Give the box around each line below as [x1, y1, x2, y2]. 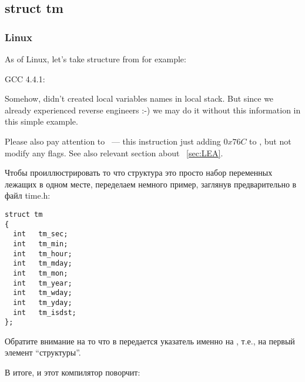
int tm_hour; [13, 249, 72, 258]
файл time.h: [5, 189, 51, 202]
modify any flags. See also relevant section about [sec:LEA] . [5, 146, 223, 159]
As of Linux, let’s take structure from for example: [5, 53, 186, 65]
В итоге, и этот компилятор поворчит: [5, 366, 140, 378]
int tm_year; [13, 279, 72, 287]
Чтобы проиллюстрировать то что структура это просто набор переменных [5, 166, 273, 179]
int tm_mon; [13, 269, 68, 277]
